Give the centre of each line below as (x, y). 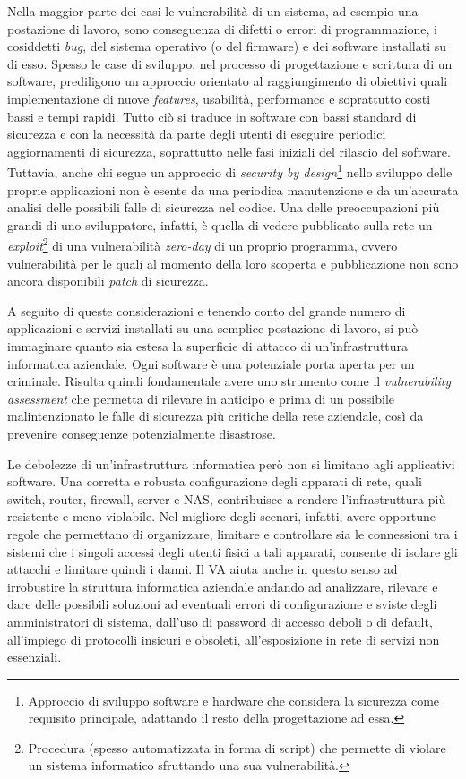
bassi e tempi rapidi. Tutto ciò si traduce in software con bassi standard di (212, 116)
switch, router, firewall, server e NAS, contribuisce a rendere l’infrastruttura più (227, 498)
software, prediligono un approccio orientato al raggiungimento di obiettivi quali (228, 81)
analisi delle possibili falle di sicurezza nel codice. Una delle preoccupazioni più (224, 207)
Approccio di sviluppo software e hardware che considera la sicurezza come (234, 700)
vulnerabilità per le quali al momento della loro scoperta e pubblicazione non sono (233, 263)
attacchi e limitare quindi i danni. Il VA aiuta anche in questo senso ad (203, 569)
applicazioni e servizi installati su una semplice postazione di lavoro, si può (213, 328)
